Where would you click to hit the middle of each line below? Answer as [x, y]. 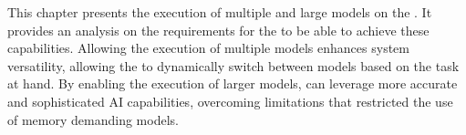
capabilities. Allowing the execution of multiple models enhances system [208, 48]
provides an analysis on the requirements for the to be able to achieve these [218, 30]
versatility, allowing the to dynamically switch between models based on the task [233, 65]
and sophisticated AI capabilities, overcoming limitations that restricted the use [230, 101]
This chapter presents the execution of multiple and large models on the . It [220, 12]
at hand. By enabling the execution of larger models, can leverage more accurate [233, 83]
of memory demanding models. [93, 119]
